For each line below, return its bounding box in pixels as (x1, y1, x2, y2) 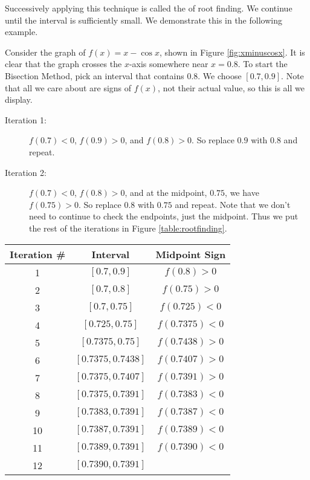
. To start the (237, 57, 288, 70)
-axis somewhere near (129, 57, 208, 70)
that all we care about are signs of (5, 81, 132, 94)
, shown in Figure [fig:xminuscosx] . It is (159, 45, 305, 58)
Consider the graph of (5, 45, 86, 58)
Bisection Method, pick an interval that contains (5, 69, 184, 82)
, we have (225, 186, 259, 199)
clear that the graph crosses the (5, 57, 122, 70)
